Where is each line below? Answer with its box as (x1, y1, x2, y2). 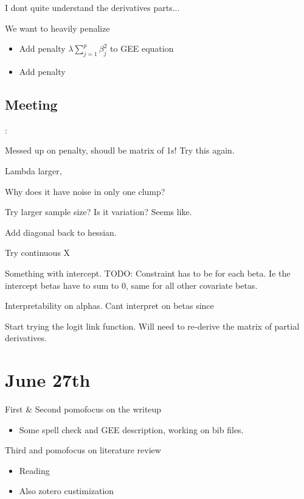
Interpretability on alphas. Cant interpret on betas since (5, 299, 214, 312)
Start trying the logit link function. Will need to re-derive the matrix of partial (5, 319, 300, 332)
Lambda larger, (5, 164, 62, 177)
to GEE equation (110, 42, 174, 55)
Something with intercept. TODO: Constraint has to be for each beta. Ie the (5, 266, 291, 279)
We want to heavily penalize (5, 21, 110, 34)
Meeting (5, 94, 58, 113)
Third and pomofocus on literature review (5, 444, 161, 456)
